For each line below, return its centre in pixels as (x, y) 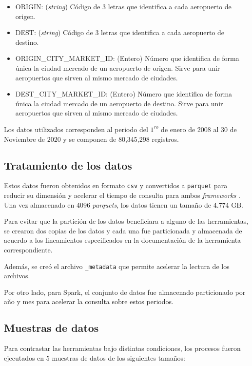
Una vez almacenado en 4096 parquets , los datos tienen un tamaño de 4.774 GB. (124, 204)
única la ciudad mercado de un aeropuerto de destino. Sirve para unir (119, 103)
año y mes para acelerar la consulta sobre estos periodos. (89, 301)
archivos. (17, 276)
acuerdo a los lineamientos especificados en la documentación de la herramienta (123, 240)
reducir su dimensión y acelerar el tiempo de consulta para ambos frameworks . (122, 195)
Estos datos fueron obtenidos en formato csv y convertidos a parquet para (116, 185)
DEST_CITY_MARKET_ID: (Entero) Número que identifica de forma (124, 94)
